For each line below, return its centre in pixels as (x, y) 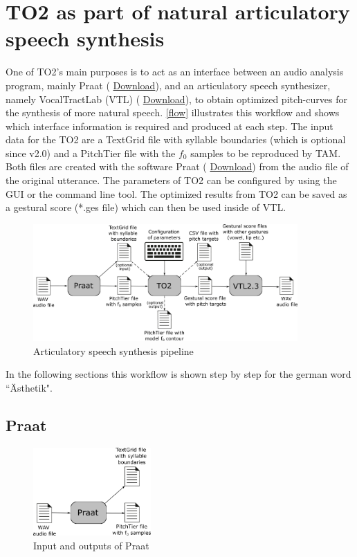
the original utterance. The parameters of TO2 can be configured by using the (171, 180)
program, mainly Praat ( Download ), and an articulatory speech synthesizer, (168, 85)
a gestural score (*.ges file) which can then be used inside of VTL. (146, 207)
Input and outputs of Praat (91, 546)
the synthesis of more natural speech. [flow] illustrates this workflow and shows (173, 112)
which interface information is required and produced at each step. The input (170, 126)
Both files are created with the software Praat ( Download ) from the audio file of (177, 166)
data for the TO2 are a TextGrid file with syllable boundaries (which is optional (176, 139)
